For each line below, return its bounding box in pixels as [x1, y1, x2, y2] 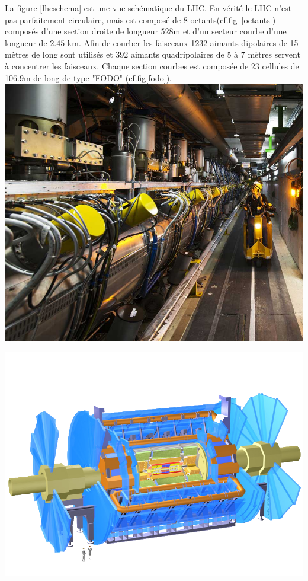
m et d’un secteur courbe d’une [173, 25, 287, 37]
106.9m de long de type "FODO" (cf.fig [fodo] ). [5, 71, 172, 84]
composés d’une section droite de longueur [5, 25, 158, 37]
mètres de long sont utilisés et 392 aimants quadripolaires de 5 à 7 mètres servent [5, 48, 300, 60]
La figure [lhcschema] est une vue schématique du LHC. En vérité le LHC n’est [5, 2, 292, 14]
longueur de [5, 36, 47, 49]
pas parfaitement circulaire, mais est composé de [5, 13, 181, 25]
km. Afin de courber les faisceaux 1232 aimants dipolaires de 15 [67, 36, 299, 49]
